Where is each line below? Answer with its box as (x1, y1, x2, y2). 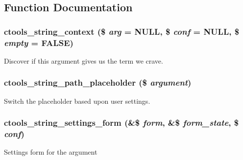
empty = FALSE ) (4, 36, 73, 48)
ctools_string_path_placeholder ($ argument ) (4, 76, 192, 89)
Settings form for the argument (4, 147, 97, 157)
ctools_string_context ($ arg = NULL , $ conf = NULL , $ (4, 25, 240, 37)
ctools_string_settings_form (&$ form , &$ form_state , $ (4, 116, 239, 129)
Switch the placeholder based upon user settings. (4, 95, 150, 106)
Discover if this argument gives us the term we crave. (4, 55, 163, 66)
